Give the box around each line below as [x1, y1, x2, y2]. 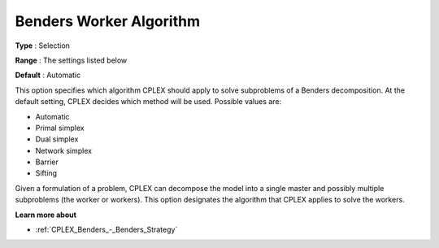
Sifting [35, 168, 57, 178]
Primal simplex [35, 123, 85, 133]
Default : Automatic [15, 70, 81, 80]
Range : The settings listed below [15, 55, 128, 65]
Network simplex [35, 146, 93, 155]
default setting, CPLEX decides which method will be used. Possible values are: [15, 97, 282, 107]
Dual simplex [35, 134, 79, 144]
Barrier [35, 157, 59, 167]
